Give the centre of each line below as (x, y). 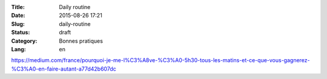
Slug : (18, 24)
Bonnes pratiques (81, 41)
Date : (18, 16)
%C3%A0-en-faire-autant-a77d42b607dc (64, 69)
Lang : (19, 49)
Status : (21, 33)
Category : (24, 41)
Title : (18, 7)
